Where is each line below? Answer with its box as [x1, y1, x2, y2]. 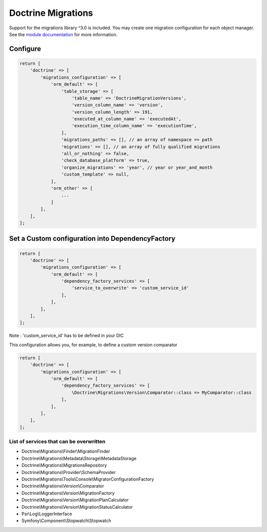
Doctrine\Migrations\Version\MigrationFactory [21, 490, 115, 496]
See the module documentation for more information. [9, 31, 118, 37]
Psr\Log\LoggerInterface [21, 511, 72, 517]
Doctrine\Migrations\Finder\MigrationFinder [21, 448, 111, 454]
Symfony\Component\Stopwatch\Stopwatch [21, 518, 111, 524]
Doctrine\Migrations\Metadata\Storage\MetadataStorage [21, 455, 137, 461]
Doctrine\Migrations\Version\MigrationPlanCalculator [21, 497, 129, 503]
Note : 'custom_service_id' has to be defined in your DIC [9, 332, 124, 339]
